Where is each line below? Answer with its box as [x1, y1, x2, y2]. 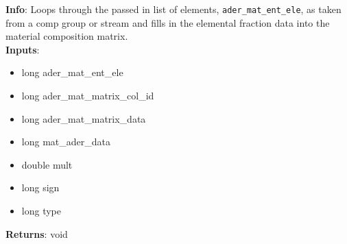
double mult [21, 157, 73, 171]
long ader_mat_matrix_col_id [21, 88, 154, 103]
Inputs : [5, 42, 40, 56]
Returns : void [5, 226, 68, 241]
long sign [21, 180, 60, 195]
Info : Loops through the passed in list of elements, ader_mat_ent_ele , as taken [5, 2, 342, 16]
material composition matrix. [5, 29, 128, 43]
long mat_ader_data [21, 134, 110, 149]
